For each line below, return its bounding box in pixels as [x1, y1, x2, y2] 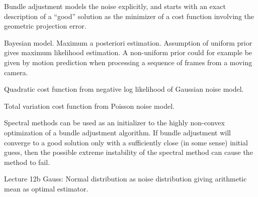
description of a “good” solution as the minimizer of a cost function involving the [4, 11, 254, 21]
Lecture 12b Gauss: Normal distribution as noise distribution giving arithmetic [4, 173, 247, 184]
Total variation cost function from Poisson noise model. [4, 100, 175, 111]
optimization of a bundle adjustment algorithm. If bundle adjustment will [4, 127, 231, 137]
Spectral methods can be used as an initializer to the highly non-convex [4, 117, 225, 128]
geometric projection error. [4, 21, 87, 31]
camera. [4, 67, 28, 77]
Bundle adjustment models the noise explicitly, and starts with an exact [4, 1, 226, 11]
